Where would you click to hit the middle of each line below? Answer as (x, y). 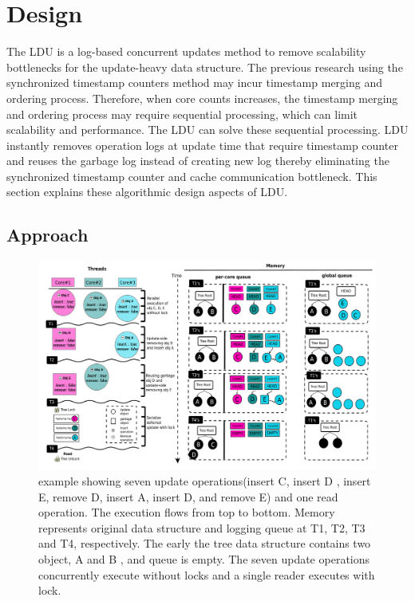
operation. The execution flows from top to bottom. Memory (187, 512)
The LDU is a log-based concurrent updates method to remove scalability (186, 51)
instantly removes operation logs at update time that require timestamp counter (202, 145)
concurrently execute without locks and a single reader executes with (207, 574)
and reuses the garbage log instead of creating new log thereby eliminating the (198, 161)
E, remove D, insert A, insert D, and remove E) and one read (188, 496)
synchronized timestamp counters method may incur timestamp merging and (195, 82)
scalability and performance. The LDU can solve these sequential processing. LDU (207, 130)
